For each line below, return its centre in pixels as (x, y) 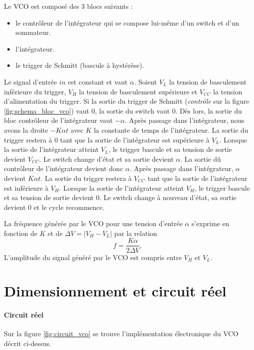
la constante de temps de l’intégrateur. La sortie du (171, 130)
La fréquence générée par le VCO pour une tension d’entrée (93, 223)
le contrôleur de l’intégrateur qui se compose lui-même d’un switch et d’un (127, 22)
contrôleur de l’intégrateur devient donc (63, 168)
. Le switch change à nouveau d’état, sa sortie (168, 197)
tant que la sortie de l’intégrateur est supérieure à (135, 139)
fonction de (21, 233)
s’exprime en (210, 223)
